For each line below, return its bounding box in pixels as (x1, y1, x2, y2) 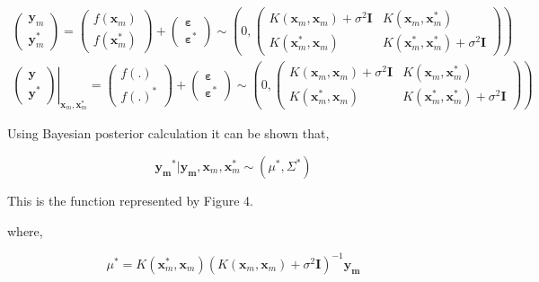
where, (7, 221, 43, 240)
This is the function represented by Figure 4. (7, 191, 253, 210)
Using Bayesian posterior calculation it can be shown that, (7, 124, 330, 143)
